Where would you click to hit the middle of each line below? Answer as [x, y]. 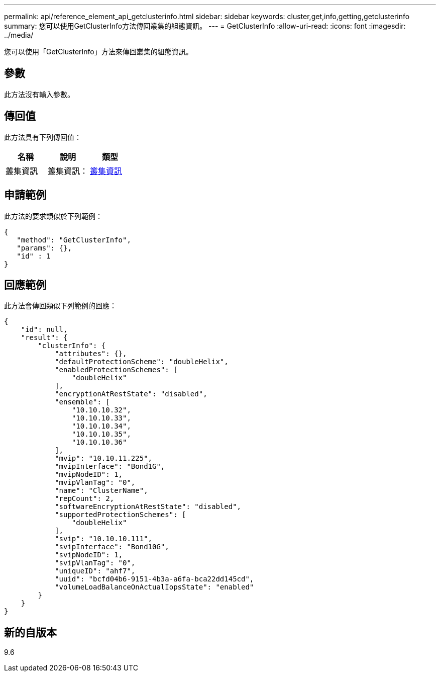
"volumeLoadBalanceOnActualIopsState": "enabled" [154, 587]
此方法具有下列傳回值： [43, 137]
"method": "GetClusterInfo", [74, 240]
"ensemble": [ [82, 402]
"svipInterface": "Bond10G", [112, 547]
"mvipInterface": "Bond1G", [110, 467]
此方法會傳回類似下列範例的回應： [60, 306]
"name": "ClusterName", [101, 491]
